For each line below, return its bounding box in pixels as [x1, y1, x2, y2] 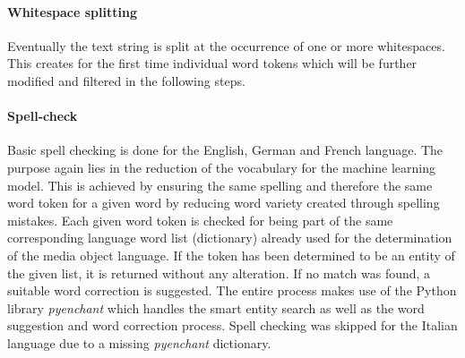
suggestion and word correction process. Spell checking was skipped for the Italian [7, 316, 458, 335]
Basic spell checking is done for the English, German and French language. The [7, 141, 443, 159]
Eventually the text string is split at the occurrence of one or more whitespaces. [7, 36, 445, 55]
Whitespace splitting [7, 2, 137, 21]
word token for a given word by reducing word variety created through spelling [7, 193, 440, 212]
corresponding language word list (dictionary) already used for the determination [7, 228, 452, 247]
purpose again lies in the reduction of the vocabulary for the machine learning [7, 158, 435, 176]
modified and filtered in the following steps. [7, 71, 245, 89]
